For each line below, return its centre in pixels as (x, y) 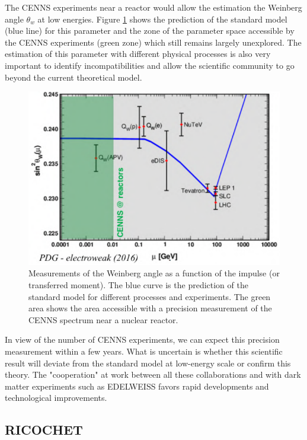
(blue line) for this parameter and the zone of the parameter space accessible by (150, 31)
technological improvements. (56, 398)
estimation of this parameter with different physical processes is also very (138, 54)
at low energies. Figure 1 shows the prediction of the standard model (162, 19)
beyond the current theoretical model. (73, 77)
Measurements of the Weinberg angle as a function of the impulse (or (154, 273)
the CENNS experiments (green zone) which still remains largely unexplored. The (153, 42)
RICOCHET (44, 430)
